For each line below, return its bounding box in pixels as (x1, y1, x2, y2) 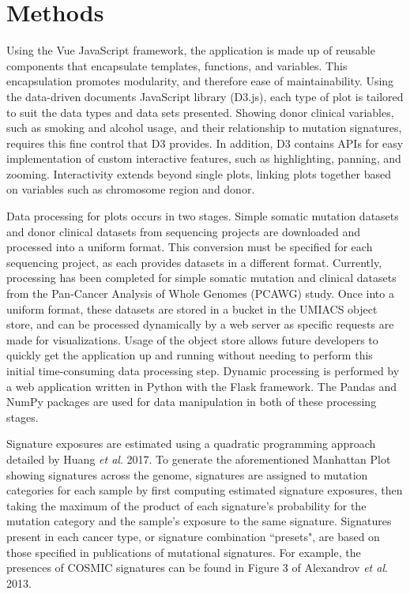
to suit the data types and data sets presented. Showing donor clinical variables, (6, 103, 394, 120)
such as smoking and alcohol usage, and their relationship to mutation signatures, (6, 119, 402, 136)
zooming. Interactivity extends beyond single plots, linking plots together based (6, 165, 391, 182)
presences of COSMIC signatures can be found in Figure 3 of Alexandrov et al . (6, 559, 388, 576)
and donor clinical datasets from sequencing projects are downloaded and (6, 223, 361, 239)
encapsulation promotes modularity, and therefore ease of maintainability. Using (6, 73, 394, 89)
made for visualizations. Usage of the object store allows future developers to (6, 331, 378, 348)
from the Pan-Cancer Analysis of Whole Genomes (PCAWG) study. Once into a (6, 285, 394, 302)
